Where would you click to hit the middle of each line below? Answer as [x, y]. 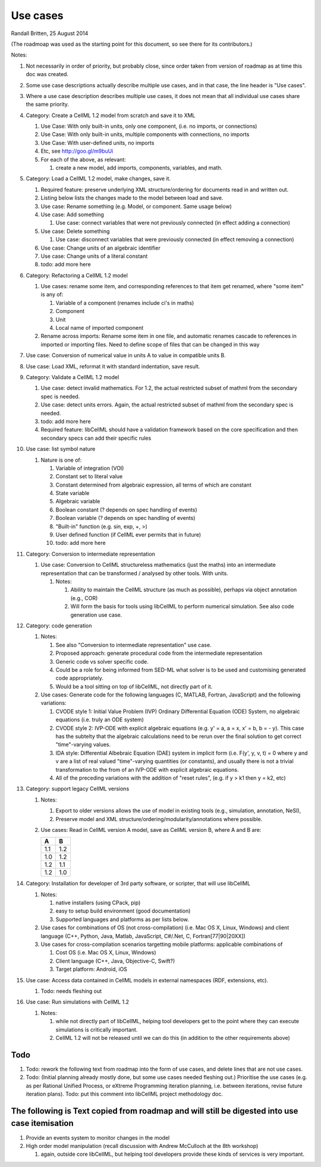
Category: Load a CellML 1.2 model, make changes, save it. [98, 179]
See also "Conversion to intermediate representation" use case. [133, 645]
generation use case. [96, 614]
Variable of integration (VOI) [90, 468]
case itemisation [42, 1123]
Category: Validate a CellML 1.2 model [73, 377]
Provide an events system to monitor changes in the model [98, 1137]
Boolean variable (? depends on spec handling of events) [125, 518]
